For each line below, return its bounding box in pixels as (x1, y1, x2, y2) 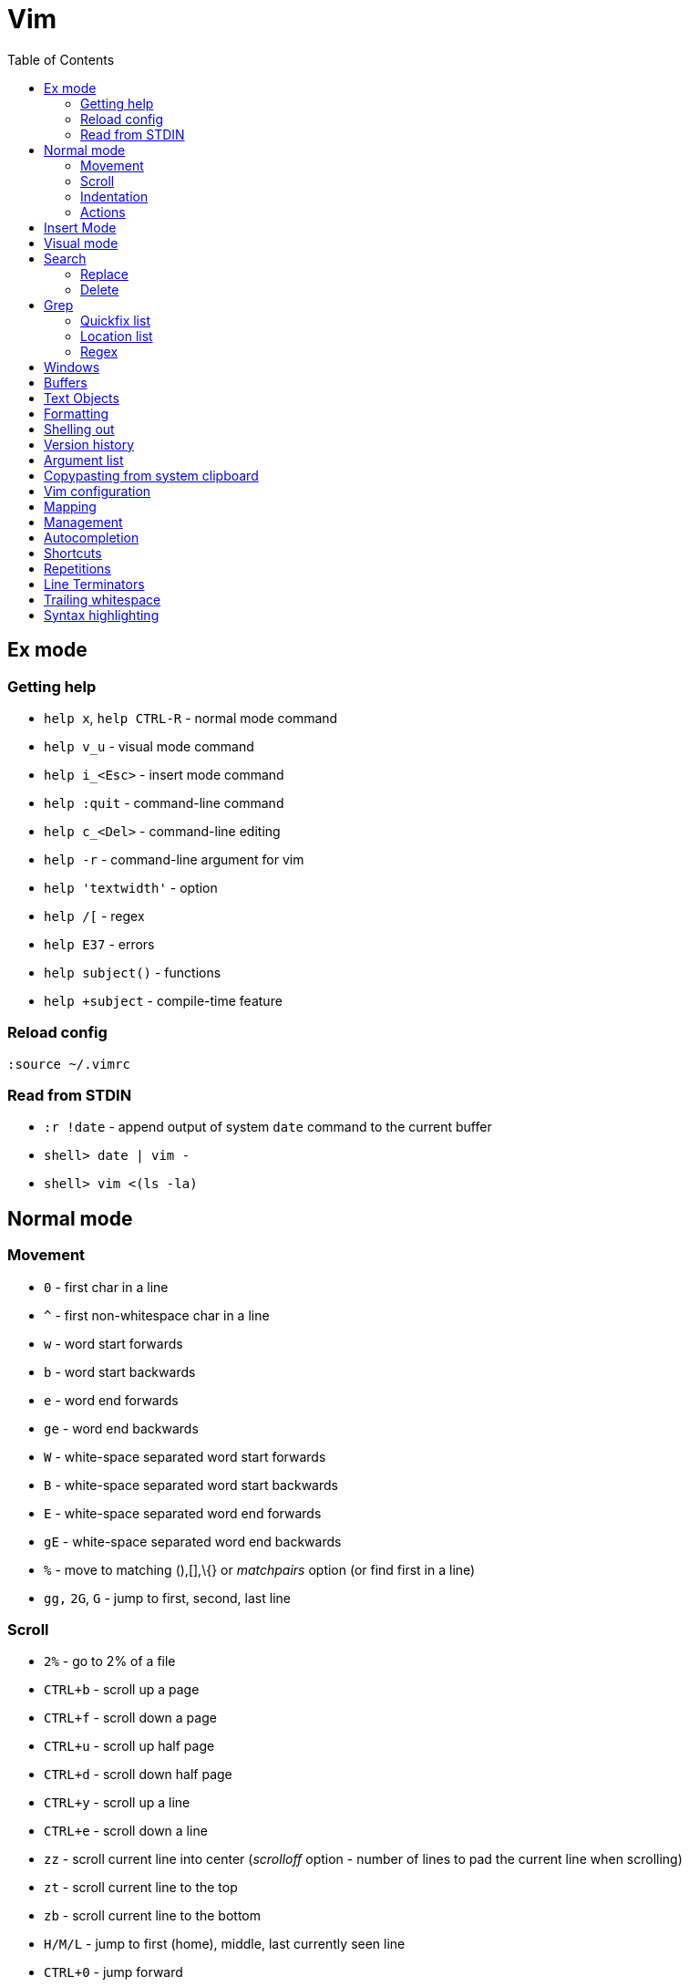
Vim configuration (44, 482, 151, 499)
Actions (80, 203, 126, 220)
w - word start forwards (44, 1335, 183, 1351)
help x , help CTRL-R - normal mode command (44, 709, 338, 726)
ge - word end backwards (44, 1420, 199, 1436)
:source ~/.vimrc (7, 1056, 130, 1071)
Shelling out (44, 420, 115, 437)
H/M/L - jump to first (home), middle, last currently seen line (44, 1936, 406, 1952)
